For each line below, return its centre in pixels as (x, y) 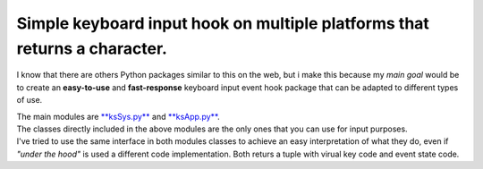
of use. (30, 100)
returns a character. (92, 48)
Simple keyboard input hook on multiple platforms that (223, 23)
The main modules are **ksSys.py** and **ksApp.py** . (118, 116)
